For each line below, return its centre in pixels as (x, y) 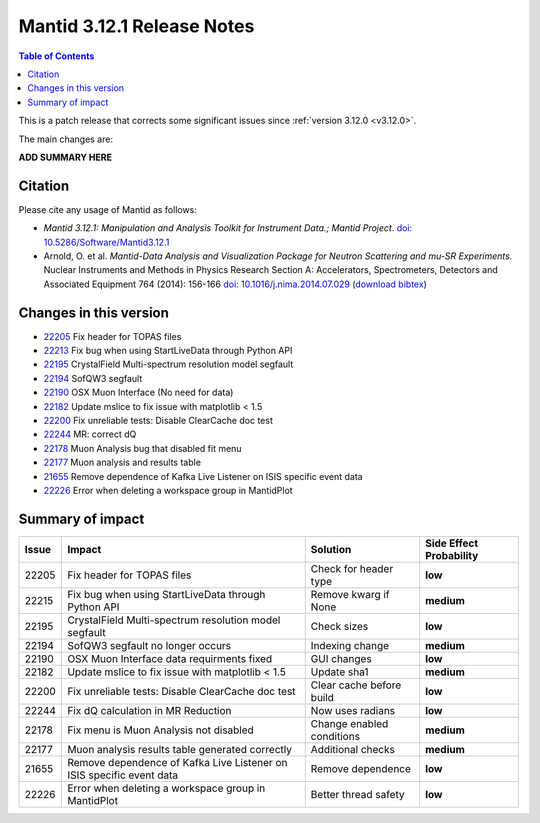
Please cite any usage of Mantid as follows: (107, 209)
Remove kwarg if (350, 594)
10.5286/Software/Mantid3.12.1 (106, 242)
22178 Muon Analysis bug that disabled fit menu (142, 448)
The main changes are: (66, 139)
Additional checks (352, 749)
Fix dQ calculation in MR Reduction (149, 710)
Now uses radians (353, 710)
